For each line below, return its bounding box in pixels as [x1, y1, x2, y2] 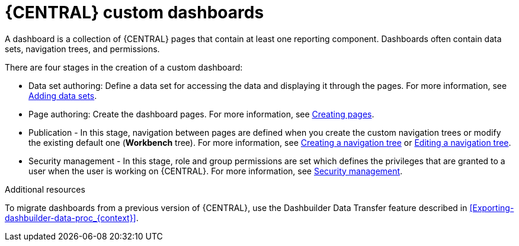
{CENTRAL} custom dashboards [5, 2, 264, 23]
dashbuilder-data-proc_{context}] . [5, 212, 139, 223]
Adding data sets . [28, 90, 97, 101]
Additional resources [5, 184, 85, 194]
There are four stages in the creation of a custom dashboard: [5, 62, 243, 72]
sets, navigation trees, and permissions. [5, 43, 160, 54]
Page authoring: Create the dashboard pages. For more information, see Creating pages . [28, 108, 374, 119]
